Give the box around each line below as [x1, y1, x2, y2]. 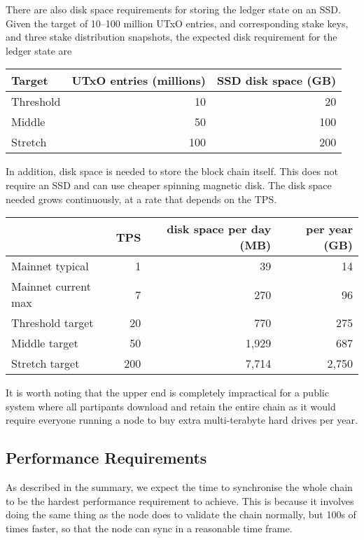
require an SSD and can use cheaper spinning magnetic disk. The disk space [6, 177, 332, 192]
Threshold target [11, 314, 94, 331]
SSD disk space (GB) [217, 72, 337, 89]
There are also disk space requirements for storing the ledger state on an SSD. [6, 2, 341, 16]
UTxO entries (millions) [71, 72, 206, 89]
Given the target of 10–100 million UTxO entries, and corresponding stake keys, [6, 15, 349, 30]
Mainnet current [11, 278, 91, 295]
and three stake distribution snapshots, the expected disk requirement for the [6, 29, 337, 44]
